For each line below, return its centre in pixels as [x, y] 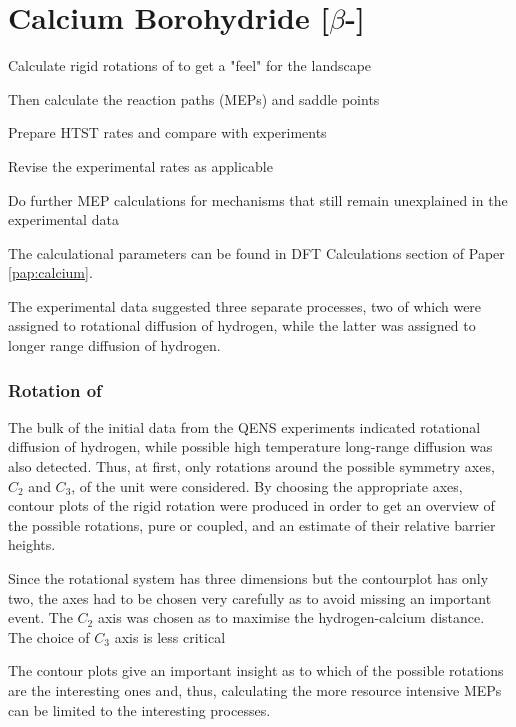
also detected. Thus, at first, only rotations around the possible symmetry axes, [251, 466]
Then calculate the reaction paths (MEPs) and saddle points [194, 98]
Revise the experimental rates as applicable [140, 165]
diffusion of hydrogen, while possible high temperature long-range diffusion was [250, 446]
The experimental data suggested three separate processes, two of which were [245, 305]
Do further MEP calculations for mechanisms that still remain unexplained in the [258, 199]
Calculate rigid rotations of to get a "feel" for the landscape [190, 65]
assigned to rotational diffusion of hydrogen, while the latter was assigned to [242, 325]
